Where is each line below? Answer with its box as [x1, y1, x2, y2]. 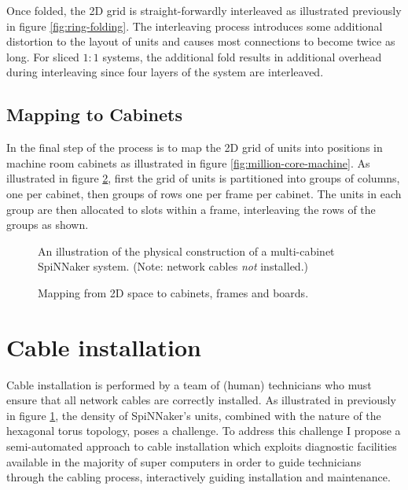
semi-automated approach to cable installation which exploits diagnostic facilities [6, 438, 397, 455]
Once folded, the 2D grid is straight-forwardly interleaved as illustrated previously [6, 2, 402, 18]
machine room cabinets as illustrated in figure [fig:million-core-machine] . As [6, 154, 370, 171]
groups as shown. [6, 216, 89, 233]
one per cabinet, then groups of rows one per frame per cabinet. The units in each [6, 185, 402, 201]
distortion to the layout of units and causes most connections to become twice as [6, 33, 395, 50]
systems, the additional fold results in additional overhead [102, 48, 382, 64]
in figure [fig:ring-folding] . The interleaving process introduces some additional [6, 17, 383, 34]
